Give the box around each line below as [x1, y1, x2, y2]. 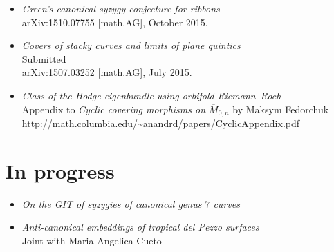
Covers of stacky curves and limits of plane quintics [21, 38, 241, 52]
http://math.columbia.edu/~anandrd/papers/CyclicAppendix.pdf [21, 116, 300, 130]
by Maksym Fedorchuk [232, 101, 329, 116]
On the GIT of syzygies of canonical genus [21, 196, 202, 211]
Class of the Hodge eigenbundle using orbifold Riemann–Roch [21, 88, 281, 102]
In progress [6, 156, 115, 184]
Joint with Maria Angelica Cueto [21, 233, 162, 247]
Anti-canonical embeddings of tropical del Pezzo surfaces [21, 220, 259, 234]
